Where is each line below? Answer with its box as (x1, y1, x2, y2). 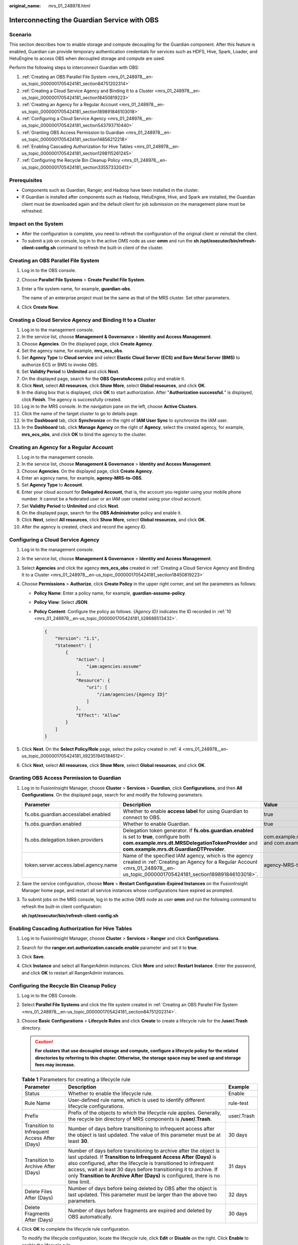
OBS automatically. (68, 1213, 113, 1220)
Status (24, 1090, 40, 1097)
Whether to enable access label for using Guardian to (123, 807, 248, 814)
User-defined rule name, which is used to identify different (68, 1096, 205, 1103)
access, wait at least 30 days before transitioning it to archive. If (68, 1166, 218, 1173)
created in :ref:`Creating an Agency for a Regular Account (123, 858, 258, 865)
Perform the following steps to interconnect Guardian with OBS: (9, 65, 139, 71)
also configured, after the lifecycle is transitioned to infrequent (68, 1159, 214, 1166)
